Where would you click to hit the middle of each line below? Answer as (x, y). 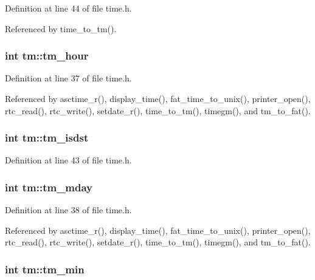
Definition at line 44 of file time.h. (68, 8)
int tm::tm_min (45, 269)
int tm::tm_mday (49, 187)
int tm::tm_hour (47, 56)
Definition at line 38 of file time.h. (68, 210)
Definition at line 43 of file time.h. (68, 160)
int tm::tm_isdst (47, 138)
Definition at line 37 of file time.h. (68, 78)
